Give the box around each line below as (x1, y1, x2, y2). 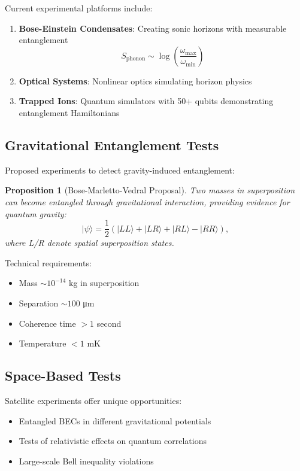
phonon (126, 56, 146, 62)
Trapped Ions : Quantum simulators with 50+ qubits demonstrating (19, 95, 274, 107)
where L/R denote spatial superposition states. (5, 236, 174, 249)
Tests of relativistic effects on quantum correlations (19, 434, 207, 447)
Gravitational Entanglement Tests (5, 135, 219, 154)
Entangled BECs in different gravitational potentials (19, 414, 211, 427)
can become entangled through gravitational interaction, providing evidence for (5, 195, 290, 208)
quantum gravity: (5, 207, 66, 220)
